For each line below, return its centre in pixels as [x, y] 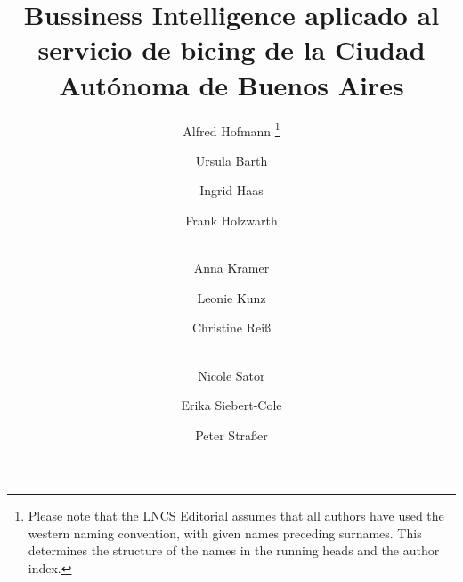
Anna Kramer [231, 268]
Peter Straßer [231, 434]
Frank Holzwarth [231, 220]
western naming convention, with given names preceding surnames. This [225, 533]
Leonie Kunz [231, 297]
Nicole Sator [231, 375]
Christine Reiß [231, 328]
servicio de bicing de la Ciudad [231, 49]
